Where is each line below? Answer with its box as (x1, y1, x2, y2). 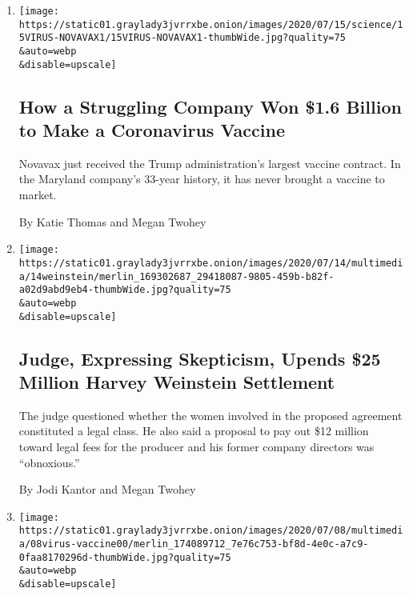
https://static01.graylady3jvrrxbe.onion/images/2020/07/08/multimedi (18, 525, 403, 537)
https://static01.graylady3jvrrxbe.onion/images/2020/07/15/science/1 (18, 18, 403, 30)
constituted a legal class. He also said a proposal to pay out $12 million (18, 422, 369, 439)
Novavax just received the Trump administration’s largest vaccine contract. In (18, 154, 401, 171)
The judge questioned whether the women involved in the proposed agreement (18, 406, 403, 423)
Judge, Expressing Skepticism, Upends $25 (18, 346, 381, 370)
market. (18, 186, 57, 203)
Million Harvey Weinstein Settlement (18, 369, 335, 394)
